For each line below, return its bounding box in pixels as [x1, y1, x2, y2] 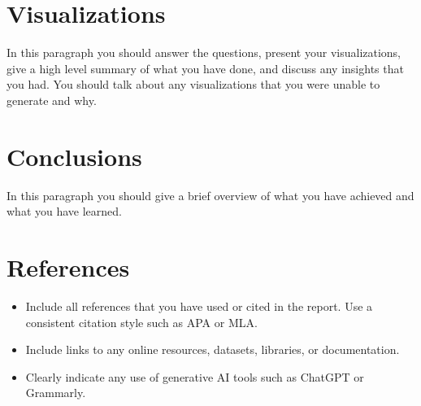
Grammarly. [25, 384, 86, 401]
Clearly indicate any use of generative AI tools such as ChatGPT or [25, 368, 364, 385]
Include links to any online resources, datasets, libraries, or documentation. [25, 341, 400, 358]
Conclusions [7, 139, 142, 172]
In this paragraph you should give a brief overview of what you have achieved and [7, 186, 414, 203]
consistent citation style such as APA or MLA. [25, 313, 258, 330]
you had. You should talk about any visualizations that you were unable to [7, 76, 380, 93]
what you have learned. [7, 203, 122, 220]
